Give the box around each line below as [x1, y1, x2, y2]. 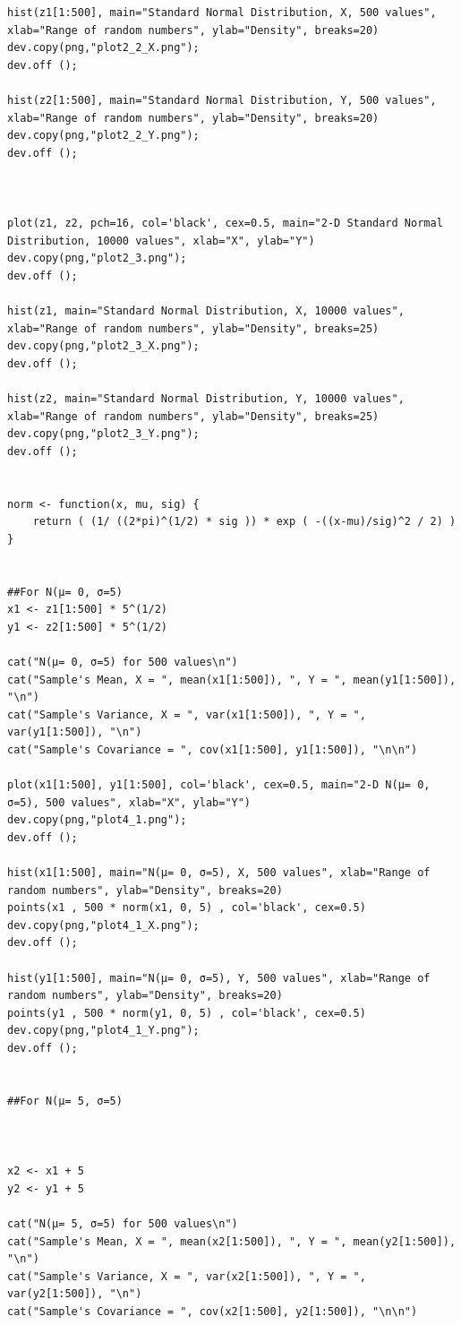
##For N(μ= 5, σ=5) [7, 1094, 123, 1107]
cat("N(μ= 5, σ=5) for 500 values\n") [7, 1217, 238, 1230]
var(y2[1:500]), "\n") [7, 1287, 142, 1301]
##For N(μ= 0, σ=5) [7, 585, 123, 598]
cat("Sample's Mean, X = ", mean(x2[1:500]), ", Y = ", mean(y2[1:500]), [7, 1235, 457, 1248]
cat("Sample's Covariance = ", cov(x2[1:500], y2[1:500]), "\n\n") [7, 1304, 418, 1318]
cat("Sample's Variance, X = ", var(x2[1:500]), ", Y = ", [7, 1269, 366, 1283]
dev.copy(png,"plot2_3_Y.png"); [7, 427, 200, 441]
